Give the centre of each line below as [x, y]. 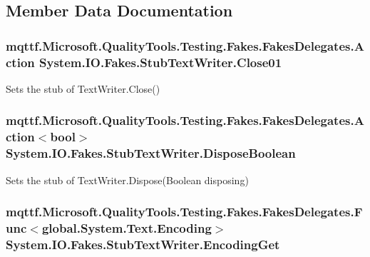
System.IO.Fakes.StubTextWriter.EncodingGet [143, 244]
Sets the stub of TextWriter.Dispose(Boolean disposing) [127, 180]
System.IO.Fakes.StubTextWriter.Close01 [161, 62]
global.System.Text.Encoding [127, 228]
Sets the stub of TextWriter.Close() [83, 88]
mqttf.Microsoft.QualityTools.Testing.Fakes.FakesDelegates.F [184, 212]
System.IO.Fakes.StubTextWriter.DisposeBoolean [151, 153]
